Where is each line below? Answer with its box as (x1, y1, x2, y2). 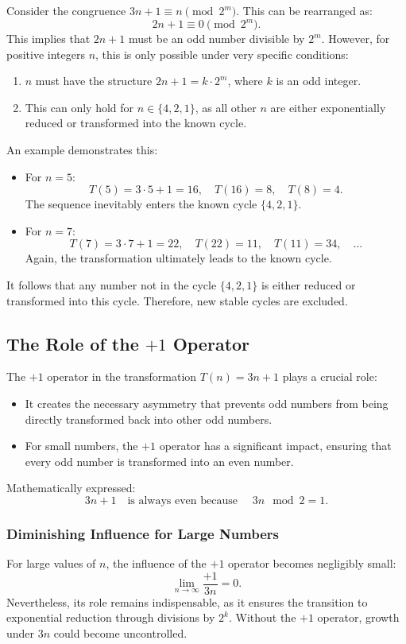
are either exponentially (270, 99, 386, 115)
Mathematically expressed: (6, 479, 136, 496)
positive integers (6, 45, 85, 62)
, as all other (195, 99, 257, 115)
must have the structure (35, 72, 153, 89)
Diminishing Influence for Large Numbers (6, 523, 280, 543)
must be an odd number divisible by (129, 30, 305, 47)
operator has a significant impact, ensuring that (159, 437, 392, 454)
